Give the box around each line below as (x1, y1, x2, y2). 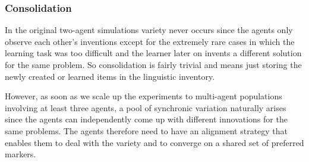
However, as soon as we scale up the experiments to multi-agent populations (5, 90, 282, 102)
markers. (5, 148, 36, 160)
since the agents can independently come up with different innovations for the (5, 113, 288, 125)
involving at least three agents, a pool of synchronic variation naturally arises (5, 101, 286, 114)
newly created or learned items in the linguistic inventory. (5, 70, 215, 82)
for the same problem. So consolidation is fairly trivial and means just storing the (5, 59, 302, 70)
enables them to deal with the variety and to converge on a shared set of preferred (5, 136, 304, 148)
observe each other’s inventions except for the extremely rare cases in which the (5, 35, 295, 47)
